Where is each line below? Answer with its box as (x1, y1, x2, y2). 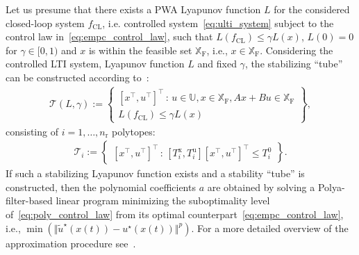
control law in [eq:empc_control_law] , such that (6, 29, 213, 44)
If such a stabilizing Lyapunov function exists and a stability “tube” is (6, 166, 305, 181)
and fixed (197, 56, 237, 71)
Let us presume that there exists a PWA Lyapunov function (6, 2, 261, 16)
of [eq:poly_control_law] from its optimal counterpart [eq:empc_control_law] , (6, 207, 344, 222)
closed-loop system (6, 15, 85, 30)
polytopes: (112, 124, 156, 138)
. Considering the (260, 42, 333, 57)
